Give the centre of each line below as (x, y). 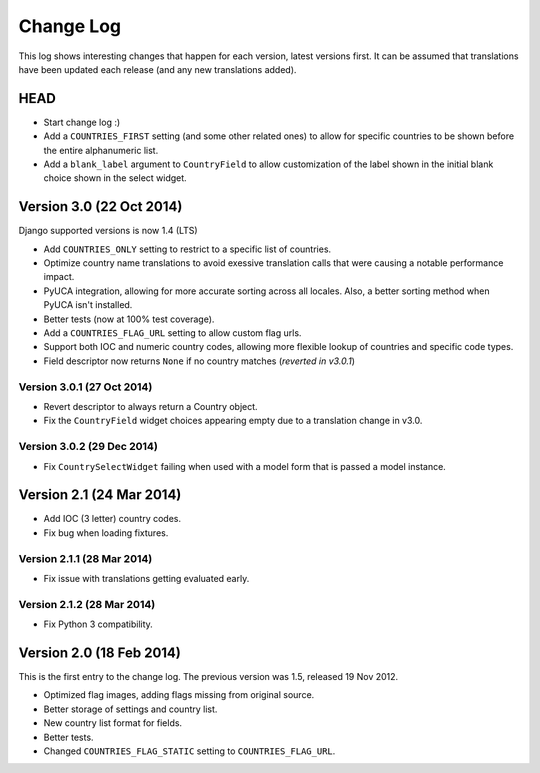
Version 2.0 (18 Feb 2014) (100, 652)
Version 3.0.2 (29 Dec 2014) (88, 447)
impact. (59, 277)
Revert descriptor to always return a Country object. (151, 406)
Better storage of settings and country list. (130, 709)
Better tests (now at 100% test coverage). (129, 319)
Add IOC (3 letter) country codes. (112, 519)
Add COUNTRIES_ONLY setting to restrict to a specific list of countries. (187, 249)
